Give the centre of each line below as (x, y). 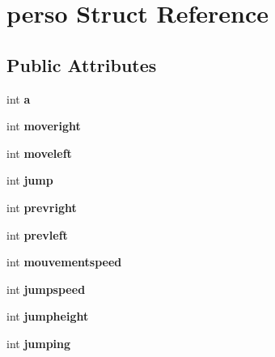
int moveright (44, 126)
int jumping (39, 343)
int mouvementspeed (64, 262)
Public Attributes (82, 64)
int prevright (42, 207)
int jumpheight (48, 316)
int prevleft (37, 234)
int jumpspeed (46, 289)
